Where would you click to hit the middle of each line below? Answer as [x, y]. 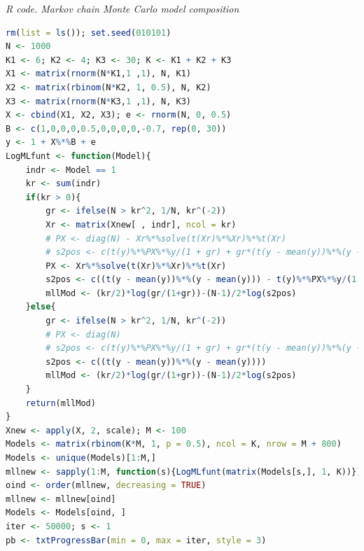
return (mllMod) [61, 403]
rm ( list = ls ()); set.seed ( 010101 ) [89, 33]
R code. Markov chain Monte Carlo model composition [122, 8]
